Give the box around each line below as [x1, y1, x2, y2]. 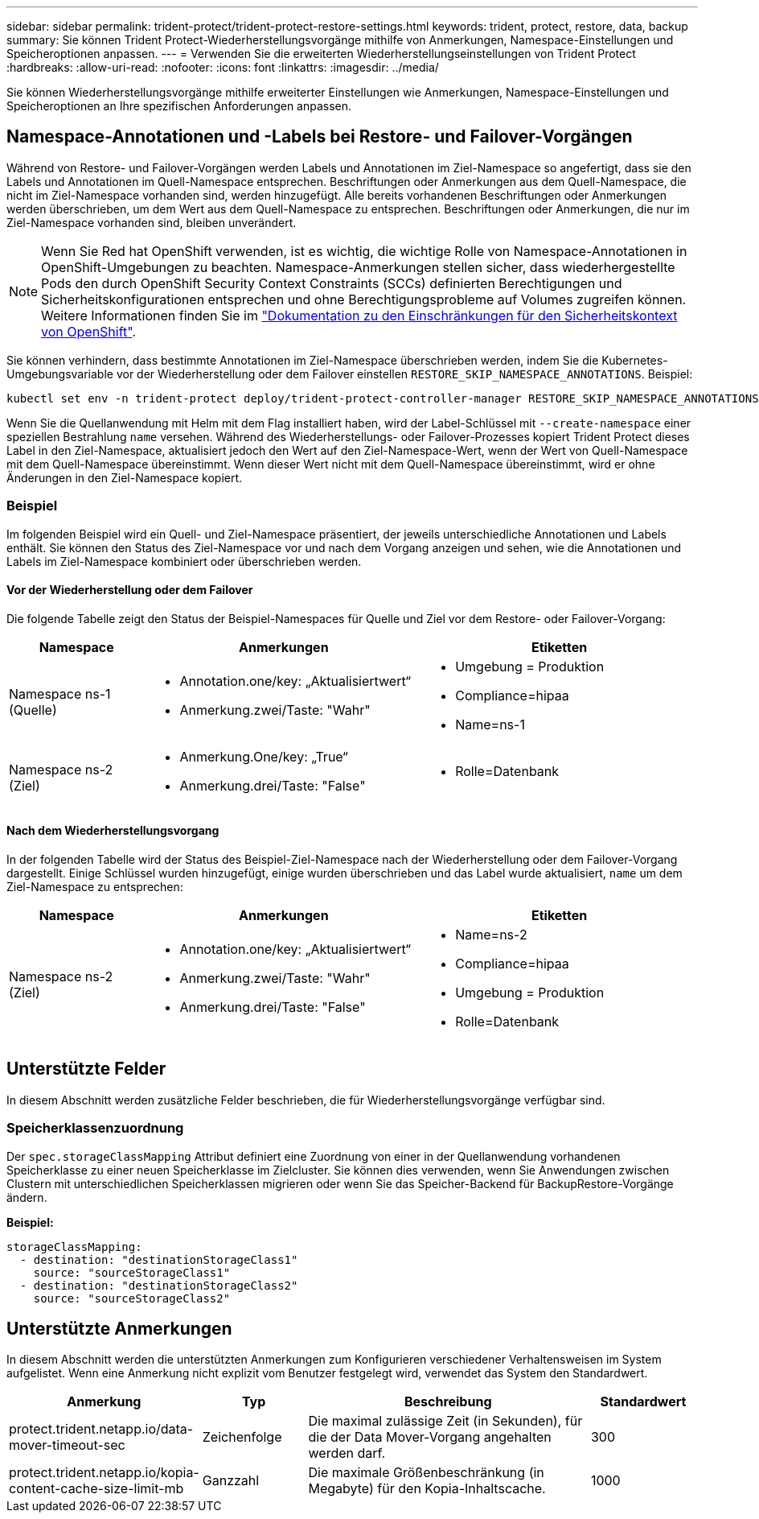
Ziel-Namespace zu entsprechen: [6, 880, 183, 894]
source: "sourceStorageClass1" [33, 1265, 231, 1279]
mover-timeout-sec [9, 1437, 125, 1454]
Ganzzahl [202, 1472, 260, 1489]
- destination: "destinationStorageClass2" [19, 1278, 298, 1292]
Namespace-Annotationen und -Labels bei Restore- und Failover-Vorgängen [6, 126, 633, 147]
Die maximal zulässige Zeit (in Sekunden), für [308, 1413, 583, 1430]
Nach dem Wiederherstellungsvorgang [6, 823, 219, 838]
